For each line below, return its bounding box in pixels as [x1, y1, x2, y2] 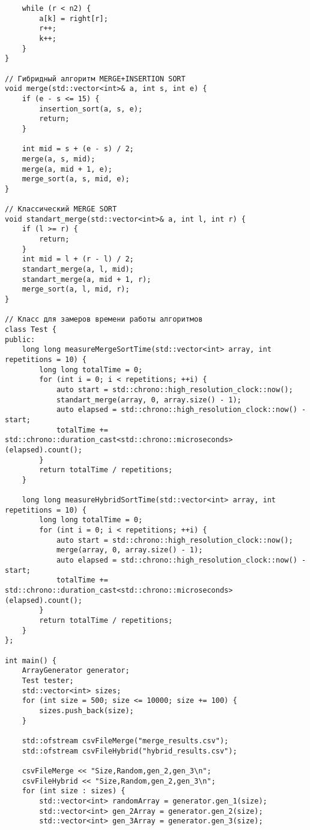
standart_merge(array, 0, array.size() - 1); [56, 395, 242, 404]
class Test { [5, 325, 56, 334]
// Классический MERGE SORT [5, 205, 117, 214]
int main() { [5, 656, 56, 665]
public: [5, 335, 35, 344]
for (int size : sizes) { [22, 787, 126, 796]
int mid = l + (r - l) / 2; [22, 255, 134, 264]
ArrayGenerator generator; [22, 666, 130, 675]
